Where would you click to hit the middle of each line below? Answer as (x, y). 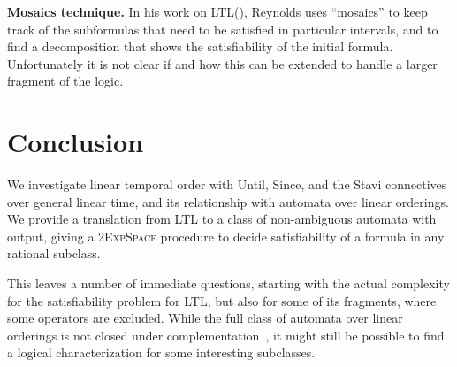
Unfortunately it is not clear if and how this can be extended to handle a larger (222, 63)
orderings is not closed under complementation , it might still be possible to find (226, 335)
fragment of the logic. (65, 81)
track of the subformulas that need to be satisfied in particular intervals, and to (223, 29)
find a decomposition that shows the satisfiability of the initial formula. (200, 46)
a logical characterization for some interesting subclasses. (161, 352)
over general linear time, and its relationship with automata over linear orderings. (228, 201)
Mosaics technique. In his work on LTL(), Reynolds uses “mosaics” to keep (217, 11)
